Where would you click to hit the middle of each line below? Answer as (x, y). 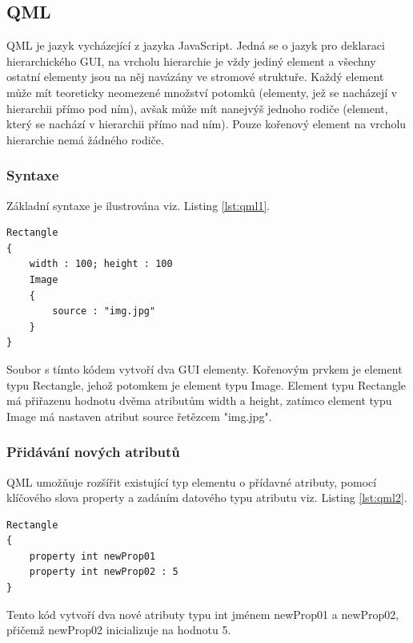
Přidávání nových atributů (93, 452)
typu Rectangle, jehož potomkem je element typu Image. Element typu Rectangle (206, 384)
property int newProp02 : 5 (104, 572)
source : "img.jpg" (104, 311)
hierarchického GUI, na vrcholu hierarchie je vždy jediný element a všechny (191, 61)
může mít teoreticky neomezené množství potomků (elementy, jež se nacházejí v (202, 92)
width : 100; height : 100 (101, 264)
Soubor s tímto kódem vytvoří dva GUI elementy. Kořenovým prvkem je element (204, 368)
